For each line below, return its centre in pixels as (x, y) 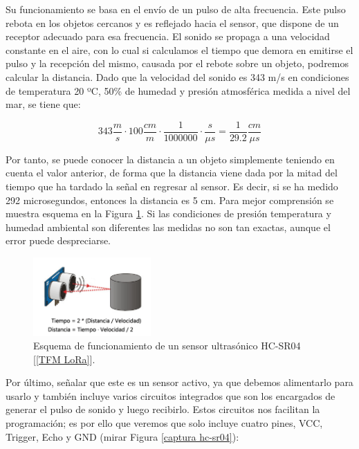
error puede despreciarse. (58, 240)
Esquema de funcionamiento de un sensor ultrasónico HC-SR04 (167, 346)
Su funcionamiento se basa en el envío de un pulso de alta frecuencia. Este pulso (176, 9)
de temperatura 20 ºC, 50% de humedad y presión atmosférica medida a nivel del (178, 90)
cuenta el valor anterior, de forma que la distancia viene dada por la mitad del (172, 173)
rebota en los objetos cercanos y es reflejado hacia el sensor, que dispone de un (172, 22)
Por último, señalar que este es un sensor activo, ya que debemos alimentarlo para (179, 382)
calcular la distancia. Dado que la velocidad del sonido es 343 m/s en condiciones (177, 76)
